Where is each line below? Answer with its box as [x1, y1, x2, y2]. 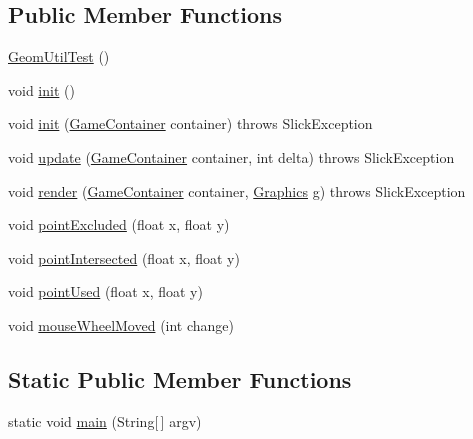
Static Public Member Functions [8, 363, 352, 394]
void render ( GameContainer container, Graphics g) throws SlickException [8, 180, 466, 201]
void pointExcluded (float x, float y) [8, 214, 230, 235]
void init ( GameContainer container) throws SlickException [8, 113, 373, 134]
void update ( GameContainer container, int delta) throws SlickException [8, 146, 455, 167]
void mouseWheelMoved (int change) [8, 314, 235, 335]
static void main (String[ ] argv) [8, 410, 202, 431]
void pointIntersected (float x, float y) [8, 247, 240, 268]
